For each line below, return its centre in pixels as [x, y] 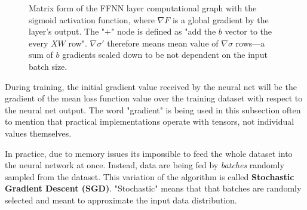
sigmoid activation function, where [92, 19]
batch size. [48, 66]
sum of [41, 55]
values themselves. [38, 133]
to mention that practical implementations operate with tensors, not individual [150, 121]
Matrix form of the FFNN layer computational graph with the [143, 8]
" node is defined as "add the [163, 31]
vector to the [248, 31]
